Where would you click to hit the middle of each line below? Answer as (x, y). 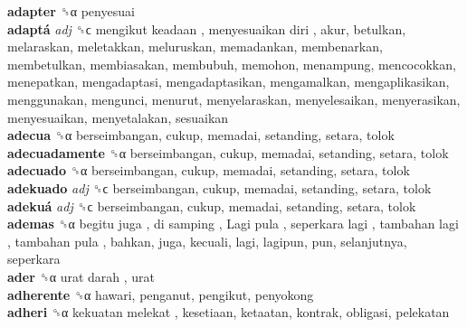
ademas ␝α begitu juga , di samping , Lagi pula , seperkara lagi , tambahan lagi (233, 224)
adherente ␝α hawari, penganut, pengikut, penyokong (161, 294)
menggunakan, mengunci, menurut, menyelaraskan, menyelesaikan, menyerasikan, (234, 99)
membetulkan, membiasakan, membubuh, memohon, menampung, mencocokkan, (232, 64)
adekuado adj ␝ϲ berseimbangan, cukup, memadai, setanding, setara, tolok (219, 187)
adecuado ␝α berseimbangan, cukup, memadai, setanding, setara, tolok (209, 170)
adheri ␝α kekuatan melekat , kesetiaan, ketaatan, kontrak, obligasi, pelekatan (229, 312)
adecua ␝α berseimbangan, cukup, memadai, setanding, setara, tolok (201, 135)
